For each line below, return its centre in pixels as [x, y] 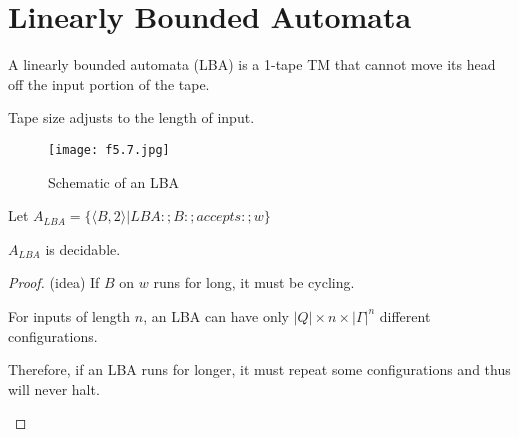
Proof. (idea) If [54, 282]
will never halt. [54, 388]
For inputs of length [69, 315]
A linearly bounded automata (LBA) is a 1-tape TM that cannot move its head [252, 64]
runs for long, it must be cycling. [254, 282]
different [405, 315]
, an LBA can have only [216, 315]
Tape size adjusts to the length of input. [131, 117]
